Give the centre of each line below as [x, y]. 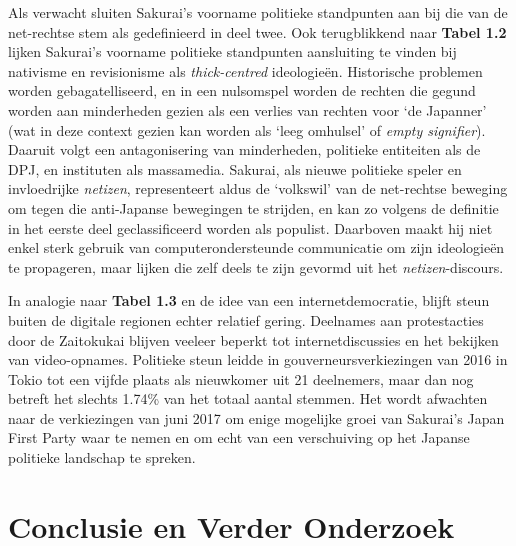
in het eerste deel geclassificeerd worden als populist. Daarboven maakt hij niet [250, 227]
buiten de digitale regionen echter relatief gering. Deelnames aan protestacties [246, 319]
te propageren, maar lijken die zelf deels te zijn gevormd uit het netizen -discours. [256, 266]
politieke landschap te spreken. [102, 457]
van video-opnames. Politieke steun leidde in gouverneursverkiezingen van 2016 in [258, 359]
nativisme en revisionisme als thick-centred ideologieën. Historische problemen [245, 70]
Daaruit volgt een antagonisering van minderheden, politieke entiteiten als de [244, 149]
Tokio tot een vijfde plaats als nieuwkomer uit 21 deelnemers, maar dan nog [241, 378]
